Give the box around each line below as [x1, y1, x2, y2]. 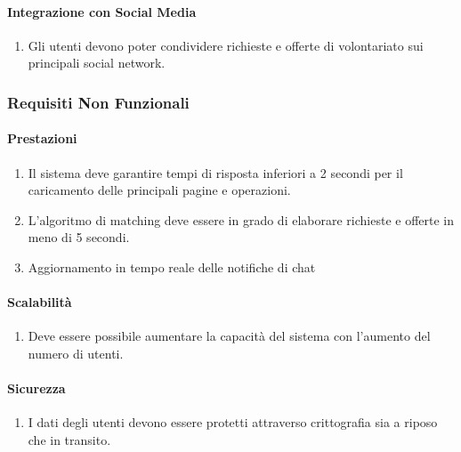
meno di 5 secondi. [28, 228, 130, 246]
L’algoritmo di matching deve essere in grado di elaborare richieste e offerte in [28, 210, 455, 229]
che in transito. [28, 430, 111, 448]
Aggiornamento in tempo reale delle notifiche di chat [28, 258, 316, 276]
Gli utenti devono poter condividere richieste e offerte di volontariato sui [28, 36, 424, 54]
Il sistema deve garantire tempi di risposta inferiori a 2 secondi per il [28, 163, 403, 182]
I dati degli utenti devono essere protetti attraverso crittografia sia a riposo [28, 413, 438, 432]
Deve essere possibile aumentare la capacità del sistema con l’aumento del [28, 327, 431, 345]
